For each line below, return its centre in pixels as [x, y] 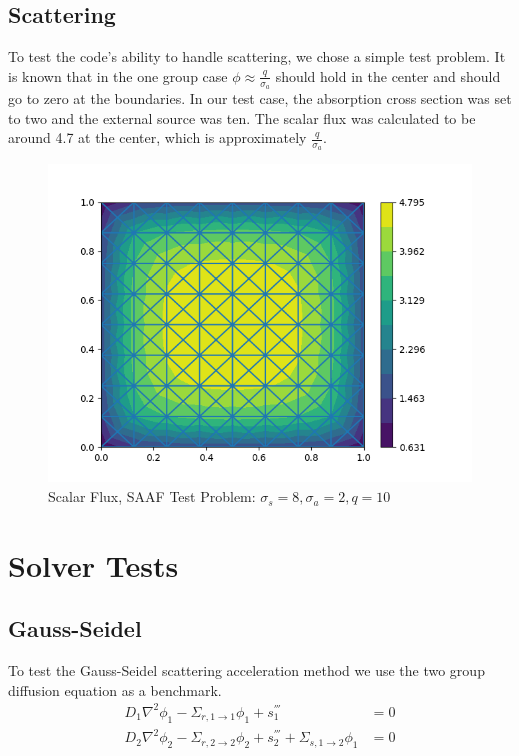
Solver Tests [93, 564]
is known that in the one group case [118, 75]
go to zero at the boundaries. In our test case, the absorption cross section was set [260, 98]
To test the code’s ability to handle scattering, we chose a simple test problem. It [257, 56]
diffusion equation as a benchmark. [115, 689]
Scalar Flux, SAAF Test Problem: [152, 496]
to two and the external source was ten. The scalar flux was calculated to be [242, 117]
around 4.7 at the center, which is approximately [157, 137]
